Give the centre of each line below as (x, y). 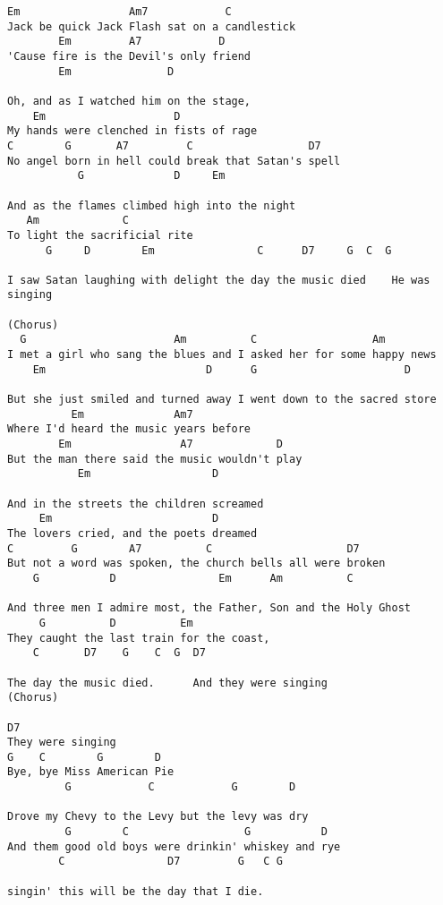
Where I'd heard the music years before (129, 429)
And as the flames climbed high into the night (152, 205)
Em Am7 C (119, 12)
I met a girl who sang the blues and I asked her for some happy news (222, 355)
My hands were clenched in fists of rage (132, 131)
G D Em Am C (193, 578)
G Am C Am (203, 340)
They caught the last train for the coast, (139, 638)
